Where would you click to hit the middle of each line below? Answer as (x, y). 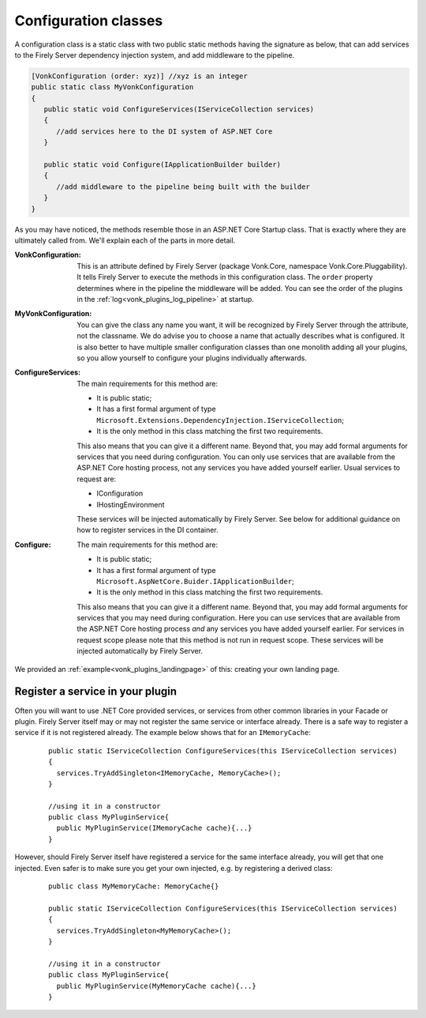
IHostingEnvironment (131, 504)
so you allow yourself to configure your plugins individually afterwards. (192, 358)
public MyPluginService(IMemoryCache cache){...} (154, 828)
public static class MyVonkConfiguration (112, 87)
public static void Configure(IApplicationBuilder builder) (163, 165)
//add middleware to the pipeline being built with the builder (183, 187)
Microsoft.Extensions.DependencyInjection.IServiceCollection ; (220, 420)
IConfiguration (120, 493)
